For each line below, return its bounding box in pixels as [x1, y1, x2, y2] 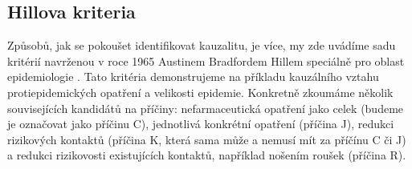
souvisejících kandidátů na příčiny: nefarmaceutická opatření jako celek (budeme [7, 99, 404, 116]
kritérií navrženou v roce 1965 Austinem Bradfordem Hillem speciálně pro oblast [7, 52, 405, 69]
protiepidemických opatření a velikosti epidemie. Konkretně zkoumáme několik [7, 83, 394, 100]
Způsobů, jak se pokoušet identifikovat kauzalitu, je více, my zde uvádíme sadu [7, 37, 396, 54]
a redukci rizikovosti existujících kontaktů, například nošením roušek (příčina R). [7, 147, 406, 163]
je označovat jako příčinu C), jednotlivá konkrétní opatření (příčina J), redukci [7, 115, 394, 132]
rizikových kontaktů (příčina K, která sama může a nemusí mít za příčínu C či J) [7, 131, 406, 147]
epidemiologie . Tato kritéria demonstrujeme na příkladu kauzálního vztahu [7, 68, 379, 85]
